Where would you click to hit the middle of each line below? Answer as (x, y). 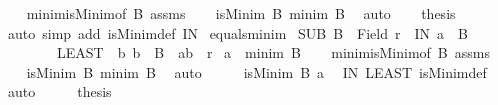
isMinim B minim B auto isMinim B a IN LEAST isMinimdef (256, 71)
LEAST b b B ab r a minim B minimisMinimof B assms (273, 52)
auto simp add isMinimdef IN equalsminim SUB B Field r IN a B (237, 32)
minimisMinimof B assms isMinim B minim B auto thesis (241, 13)
